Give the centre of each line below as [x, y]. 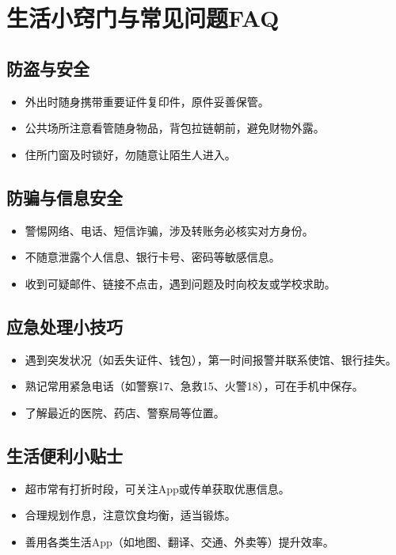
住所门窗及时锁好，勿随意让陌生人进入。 [130, 154]
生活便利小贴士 [65, 455]
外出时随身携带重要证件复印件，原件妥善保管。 [147, 101]
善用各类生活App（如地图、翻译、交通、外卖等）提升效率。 [179, 541]
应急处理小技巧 [65, 326]
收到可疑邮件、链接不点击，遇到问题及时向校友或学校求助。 [180, 283]
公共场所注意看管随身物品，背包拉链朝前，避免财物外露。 [175, 128]
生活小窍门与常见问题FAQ [143, 18]
